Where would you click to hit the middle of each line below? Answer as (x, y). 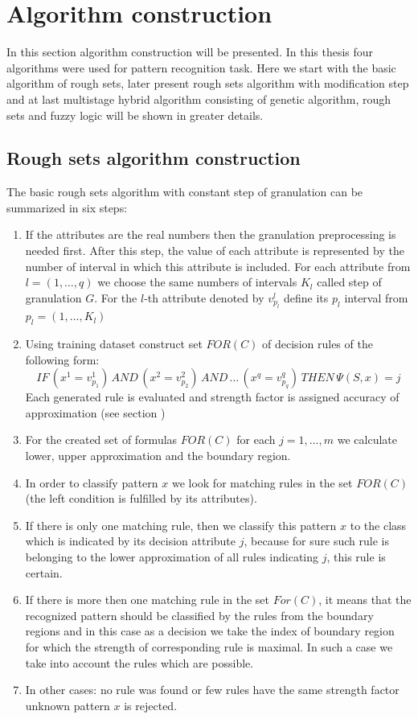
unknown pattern (68, 705)
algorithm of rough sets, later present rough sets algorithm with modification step (208, 83)
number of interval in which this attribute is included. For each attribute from (218, 266)
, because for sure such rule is (316, 541)
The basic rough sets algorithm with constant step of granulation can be (185, 192)
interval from (376, 297)
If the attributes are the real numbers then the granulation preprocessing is (211, 234)
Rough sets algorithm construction (154, 158)
